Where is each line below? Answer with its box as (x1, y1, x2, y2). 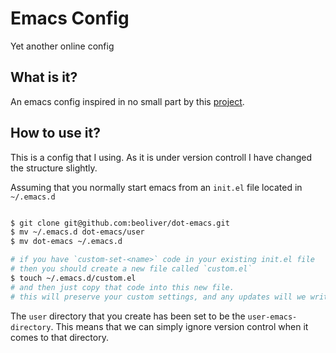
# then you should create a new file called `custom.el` (10, 264, 253, 274)
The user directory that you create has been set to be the (10, 310, 246, 322)
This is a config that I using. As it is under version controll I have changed (10, 151, 313, 163)
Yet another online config (10, 40, 115, 52)
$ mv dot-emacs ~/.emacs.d (10, 237, 123, 247)
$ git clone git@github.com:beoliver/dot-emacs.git (10, 218, 230, 228)
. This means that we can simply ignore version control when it (50, 320, 309, 332)
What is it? (10, 69, 78, 86)
